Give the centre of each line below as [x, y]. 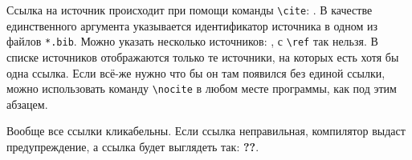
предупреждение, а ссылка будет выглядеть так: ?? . [133, 146]
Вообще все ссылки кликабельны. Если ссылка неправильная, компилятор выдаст [206, 131]
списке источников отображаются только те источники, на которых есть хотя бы [203, 56]
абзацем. [27, 104]
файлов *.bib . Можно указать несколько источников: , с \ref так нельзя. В [192, 41]
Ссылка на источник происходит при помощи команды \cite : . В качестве [190, 10]
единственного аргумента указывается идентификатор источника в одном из [192, 25]
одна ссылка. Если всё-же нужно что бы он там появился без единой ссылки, [196, 72]
